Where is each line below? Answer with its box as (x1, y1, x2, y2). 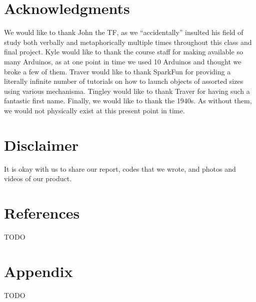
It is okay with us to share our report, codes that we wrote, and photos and (4, 163, 236, 174)
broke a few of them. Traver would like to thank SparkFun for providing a (4, 66, 231, 76)
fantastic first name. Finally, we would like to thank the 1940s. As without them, (4, 95, 252, 106)
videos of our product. (4, 173, 72, 184)
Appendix (4, 261, 73, 281)
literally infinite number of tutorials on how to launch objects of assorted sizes (4, 76, 243, 86)
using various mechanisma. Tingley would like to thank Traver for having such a (4, 85, 250, 96)
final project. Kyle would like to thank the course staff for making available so (4, 46, 243, 57)
